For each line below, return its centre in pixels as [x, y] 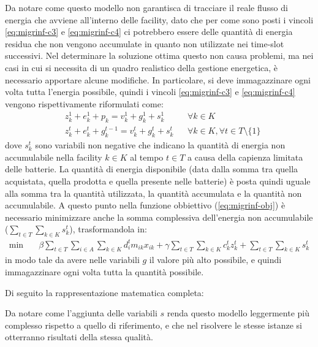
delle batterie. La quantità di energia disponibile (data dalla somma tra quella [152, 169]
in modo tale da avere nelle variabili [72, 260]
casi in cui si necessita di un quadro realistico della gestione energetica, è [142, 67]
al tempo [147, 157]
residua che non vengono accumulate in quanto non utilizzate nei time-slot [145, 43]
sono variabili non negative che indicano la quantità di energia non [160, 145]
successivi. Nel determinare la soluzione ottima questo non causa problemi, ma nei [159, 55]
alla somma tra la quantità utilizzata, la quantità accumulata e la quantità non [153, 193]
